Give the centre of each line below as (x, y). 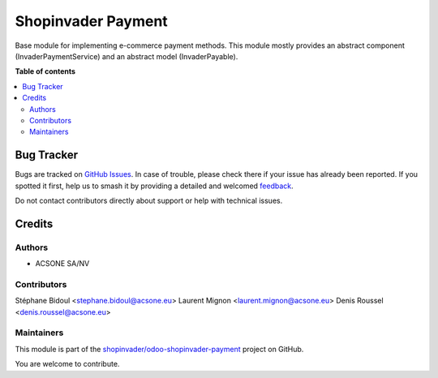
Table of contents (45, 71)
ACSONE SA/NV (62, 264)
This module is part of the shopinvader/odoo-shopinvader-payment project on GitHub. (159, 349)
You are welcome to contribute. (67, 364)
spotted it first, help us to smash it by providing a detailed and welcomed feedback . (154, 186)
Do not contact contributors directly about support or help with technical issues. (149, 200)
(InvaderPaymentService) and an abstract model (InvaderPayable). (127, 56)
